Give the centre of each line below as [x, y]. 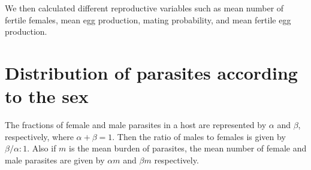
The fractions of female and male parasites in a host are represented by [136, 125]
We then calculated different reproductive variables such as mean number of [144, 8]
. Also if [42, 148]
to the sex [47, 96]
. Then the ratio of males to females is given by [199, 136]
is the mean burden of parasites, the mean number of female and [188, 148]
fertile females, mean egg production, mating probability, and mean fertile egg [148, 19]
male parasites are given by [55, 160]
